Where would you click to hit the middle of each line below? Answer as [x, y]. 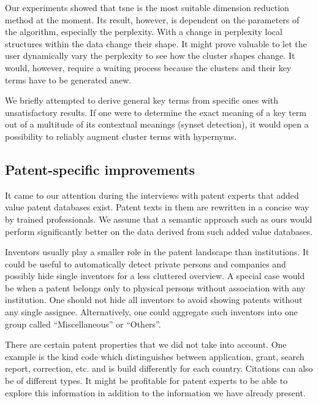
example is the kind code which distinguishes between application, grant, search [155, 356]
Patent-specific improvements [100, 169]
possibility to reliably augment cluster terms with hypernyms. [121, 136]
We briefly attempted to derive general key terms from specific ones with [142, 100]
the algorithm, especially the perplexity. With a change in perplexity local [144, 32]
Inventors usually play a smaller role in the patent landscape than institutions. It [157, 252]
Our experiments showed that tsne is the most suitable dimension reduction [147, 7]
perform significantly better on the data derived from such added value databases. [159, 231]
